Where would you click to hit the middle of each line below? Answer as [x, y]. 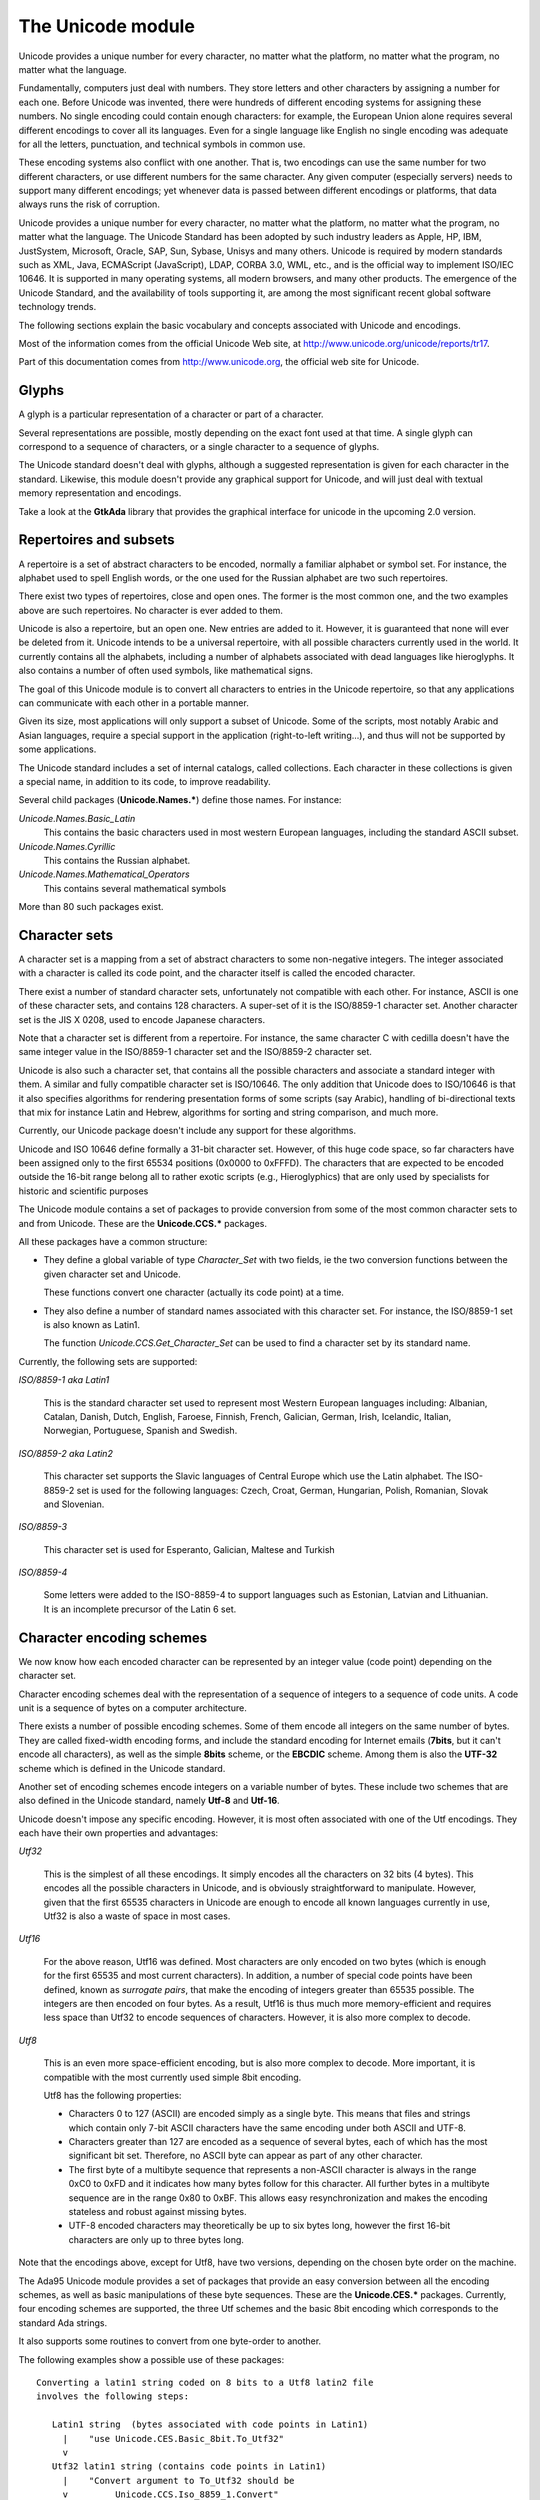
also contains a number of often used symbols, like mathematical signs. [166, 671]
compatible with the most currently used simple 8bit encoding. [172, 2077]
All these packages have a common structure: [113, 1242]
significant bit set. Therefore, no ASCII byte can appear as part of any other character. [246, 2156]
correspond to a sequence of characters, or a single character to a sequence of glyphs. [199, 447]
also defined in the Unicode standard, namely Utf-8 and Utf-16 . [149, 1801]
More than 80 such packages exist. [91, 907]
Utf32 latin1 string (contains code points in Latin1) [189, 2466]
